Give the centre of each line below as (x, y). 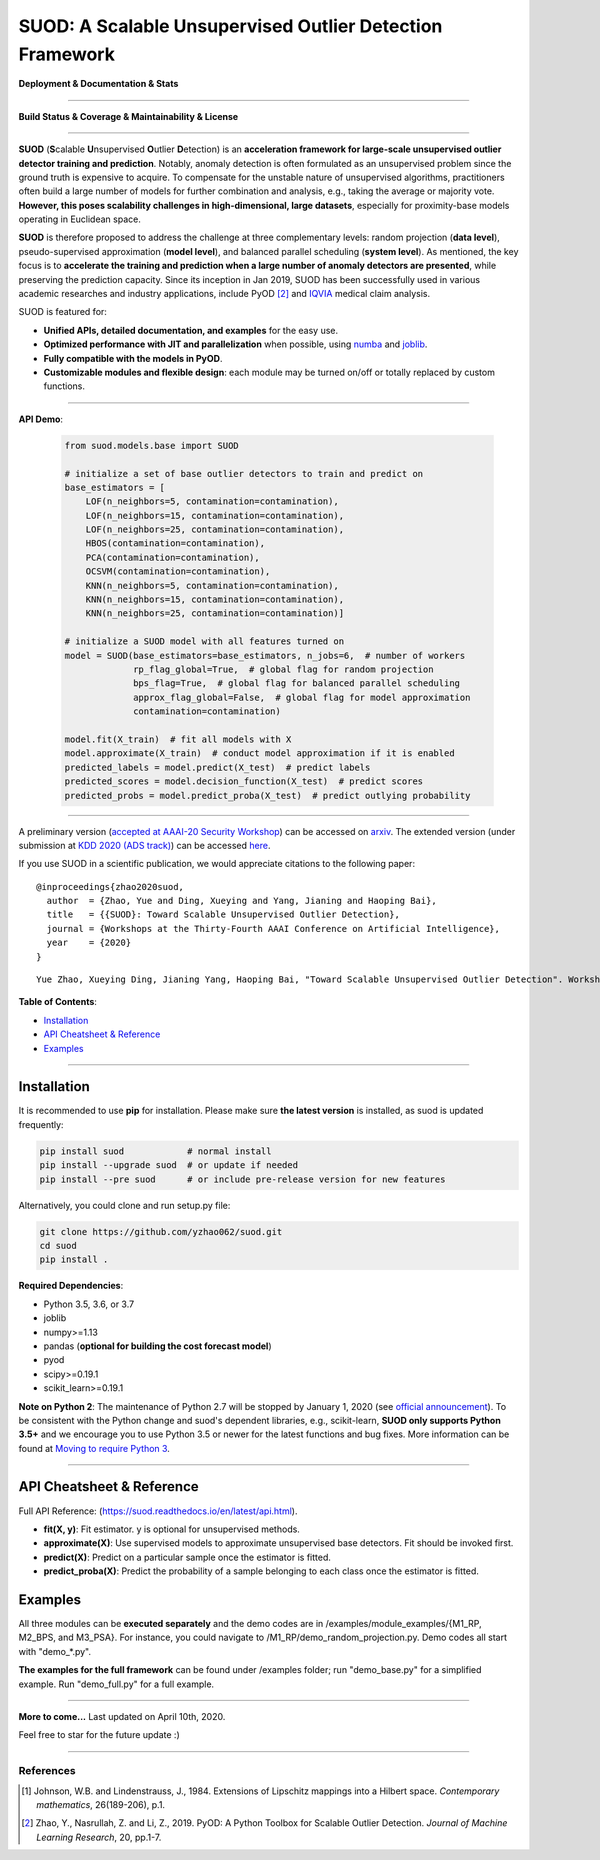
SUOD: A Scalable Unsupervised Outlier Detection (230, 26)
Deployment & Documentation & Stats (98, 84)
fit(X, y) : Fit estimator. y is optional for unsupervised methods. (171, 1529)
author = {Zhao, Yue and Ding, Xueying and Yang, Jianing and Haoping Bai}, (241, 901)
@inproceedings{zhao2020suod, (110, 886)
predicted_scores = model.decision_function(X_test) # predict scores (244, 781)
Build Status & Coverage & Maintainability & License (128, 116)
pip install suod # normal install (155, 1151)
